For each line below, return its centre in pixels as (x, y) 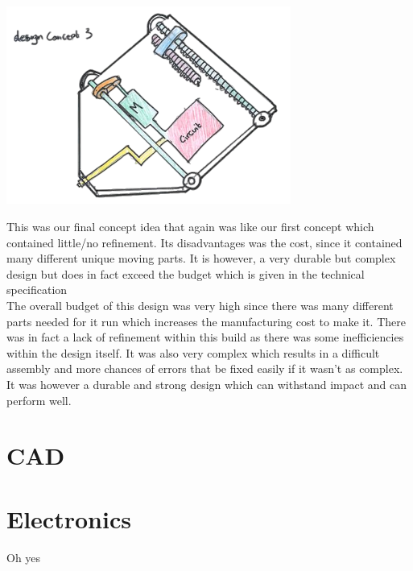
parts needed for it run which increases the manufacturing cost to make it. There (206, 321)
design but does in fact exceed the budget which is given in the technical (186, 273)
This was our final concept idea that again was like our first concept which (190, 227)
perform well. (39, 400)
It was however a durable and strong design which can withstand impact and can (207, 384)
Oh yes (24, 557)
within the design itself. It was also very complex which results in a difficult (193, 352)
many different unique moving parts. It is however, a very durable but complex (201, 258)
